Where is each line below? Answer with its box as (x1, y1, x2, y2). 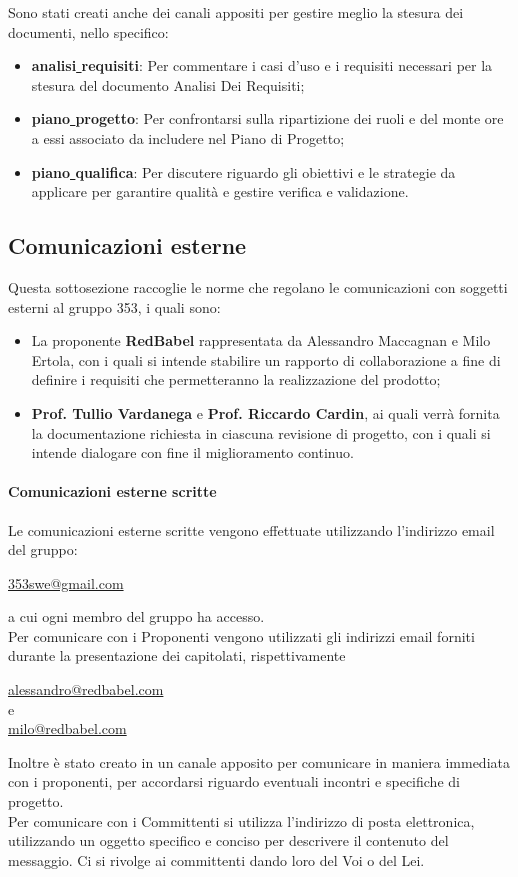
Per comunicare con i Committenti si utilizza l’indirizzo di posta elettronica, (8, 810, 475, 831)
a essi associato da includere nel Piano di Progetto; (31, 127, 345, 148)
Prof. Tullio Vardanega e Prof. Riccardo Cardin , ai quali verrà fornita (31, 402, 500, 423)
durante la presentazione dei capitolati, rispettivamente (8, 645, 346, 666)
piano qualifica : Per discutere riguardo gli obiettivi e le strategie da (31, 161, 456, 182)
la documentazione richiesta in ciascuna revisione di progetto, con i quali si (31, 422, 491, 443)
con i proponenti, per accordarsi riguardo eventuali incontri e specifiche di (8, 771, 460, 792)
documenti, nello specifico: (8, 21, 169, 42)
